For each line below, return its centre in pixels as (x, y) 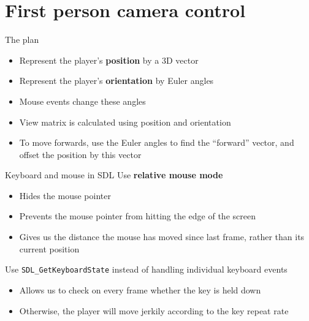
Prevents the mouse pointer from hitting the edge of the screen (137, 216)
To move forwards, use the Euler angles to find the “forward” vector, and (157, 142)
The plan (22, 40)
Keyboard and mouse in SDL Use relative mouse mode (114, 175)
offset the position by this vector (80, 154)
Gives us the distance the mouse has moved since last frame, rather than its (162, 237)
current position (49, 248)
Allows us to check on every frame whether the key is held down (140, 289)
